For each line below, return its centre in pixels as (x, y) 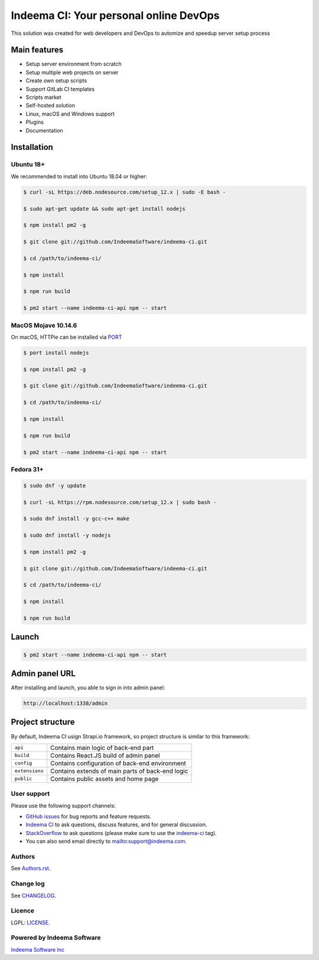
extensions (29, 771)
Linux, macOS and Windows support (70, 114)
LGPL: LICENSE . (30, 922)
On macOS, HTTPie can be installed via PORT (66, 337)
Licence (23, 911)
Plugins (35, 122)
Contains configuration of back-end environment (118, 763)
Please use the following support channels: (64, 805)
